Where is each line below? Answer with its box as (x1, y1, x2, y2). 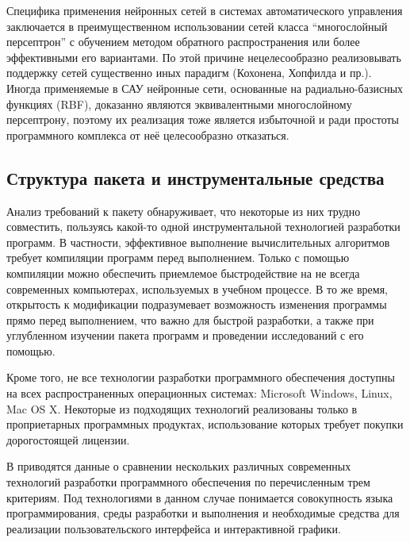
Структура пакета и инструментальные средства (6, 165, 385, 190)
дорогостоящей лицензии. (6, 431, 130, 448)
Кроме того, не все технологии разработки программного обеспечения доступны (6, 369, 395, 386)
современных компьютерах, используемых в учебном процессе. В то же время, (6, 280, 388, 297)
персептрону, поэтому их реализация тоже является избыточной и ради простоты (6, 111, 400, 128)
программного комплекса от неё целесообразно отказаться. (6, 126, 289, 143)
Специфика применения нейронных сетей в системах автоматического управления (6, 2, 403, 18)
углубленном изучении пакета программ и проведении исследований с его (6, 327, 364, 344)
